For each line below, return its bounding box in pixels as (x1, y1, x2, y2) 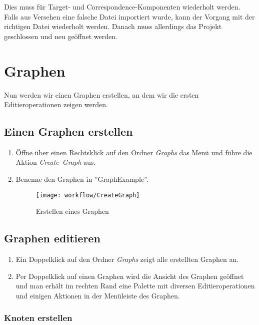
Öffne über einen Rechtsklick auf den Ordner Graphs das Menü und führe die (15, 147, 252, 157)
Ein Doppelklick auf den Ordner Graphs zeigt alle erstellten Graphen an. (15, 254, 239, 264)
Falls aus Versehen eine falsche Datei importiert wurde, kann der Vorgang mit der (4, 11, 255, 22)
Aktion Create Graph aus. (15, 157, 96, 167)
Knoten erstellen (4, 311, 72, 324)
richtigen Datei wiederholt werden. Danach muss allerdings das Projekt (4, 21, 222, 32)
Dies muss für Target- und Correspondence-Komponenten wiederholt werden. (4, 2, 240, 12)
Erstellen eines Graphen (35, 206, 109, 216)
